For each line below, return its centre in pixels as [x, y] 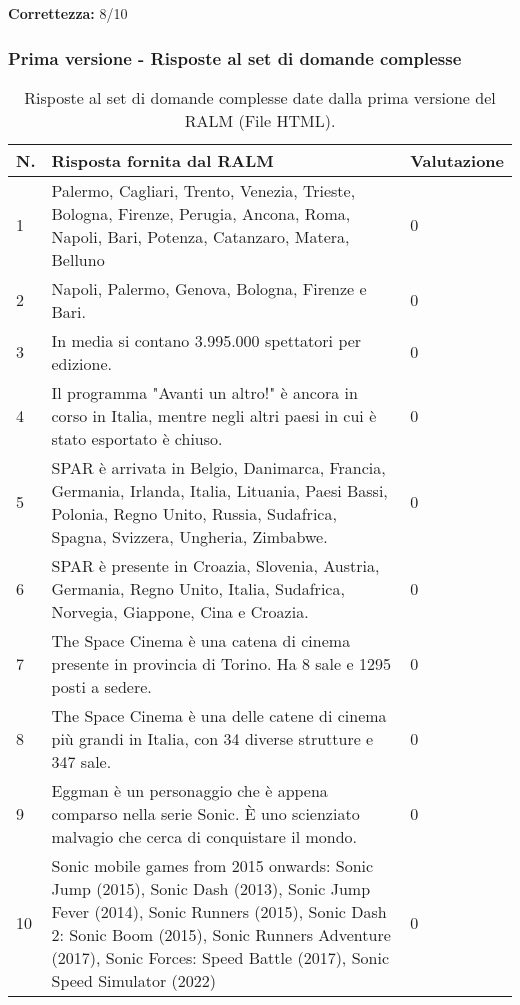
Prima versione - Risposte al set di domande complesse [235, 57]
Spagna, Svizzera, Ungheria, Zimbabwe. [189, 536]
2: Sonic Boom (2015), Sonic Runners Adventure [221, 934]
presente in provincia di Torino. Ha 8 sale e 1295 [221, 663]
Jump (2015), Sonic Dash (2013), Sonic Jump [211, 888]
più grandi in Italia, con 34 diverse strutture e [212, 738]
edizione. [81, 363]
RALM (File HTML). [260, 120]
